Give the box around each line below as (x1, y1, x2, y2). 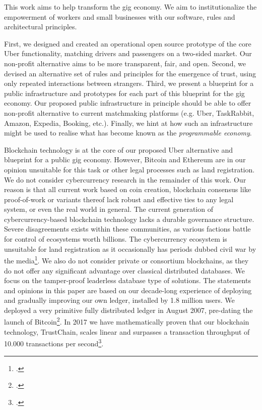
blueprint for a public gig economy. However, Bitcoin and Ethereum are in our (4, 154, 246, 165)
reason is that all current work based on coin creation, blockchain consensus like (4, 184, 251, 195)
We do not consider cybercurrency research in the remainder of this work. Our (4, 174, 246, 185)
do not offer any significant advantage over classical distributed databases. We (4, 265, 245, 276)
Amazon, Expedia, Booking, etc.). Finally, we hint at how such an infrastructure (4, 117, 253, 128)
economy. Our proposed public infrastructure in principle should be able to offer (4, 98, 251, 108)
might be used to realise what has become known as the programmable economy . (4, 127, 252, 138)
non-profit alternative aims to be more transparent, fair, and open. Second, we (4, 58, 246, 68)
